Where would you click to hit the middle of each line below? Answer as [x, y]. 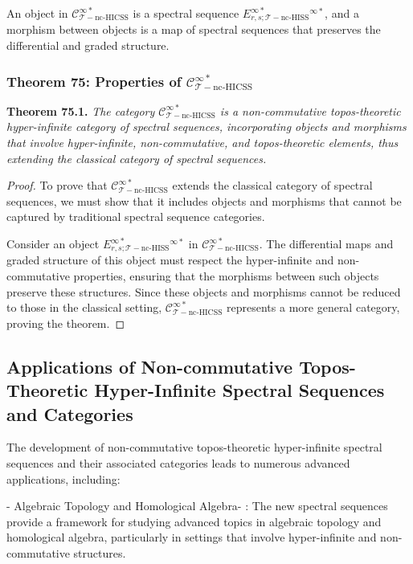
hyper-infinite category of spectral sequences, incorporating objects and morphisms [206, 127]
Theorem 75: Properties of [94, 81]
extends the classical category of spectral [272, 185]
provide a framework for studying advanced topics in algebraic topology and [194, 521]
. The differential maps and [326, 244]
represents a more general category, [313, 307]
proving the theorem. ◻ [66, 323]
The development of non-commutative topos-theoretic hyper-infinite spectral [194, 447]
